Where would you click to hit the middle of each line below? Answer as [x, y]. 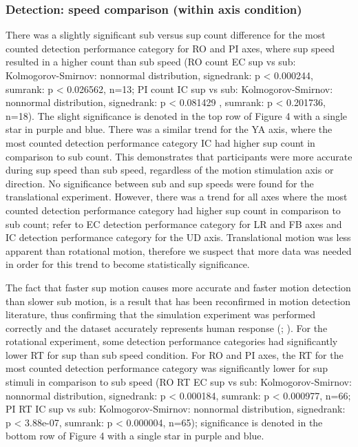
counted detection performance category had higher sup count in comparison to [173, 210]
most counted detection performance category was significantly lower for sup [167, 368]
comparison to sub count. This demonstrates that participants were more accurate [179, 156]
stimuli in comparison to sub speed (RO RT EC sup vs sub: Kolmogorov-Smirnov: [179, 382]
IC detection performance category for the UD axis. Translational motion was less [178, 237]
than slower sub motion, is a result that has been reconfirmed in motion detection [178, 301]
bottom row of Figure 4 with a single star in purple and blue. [135, 436]
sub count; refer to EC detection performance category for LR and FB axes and [174, 223]
